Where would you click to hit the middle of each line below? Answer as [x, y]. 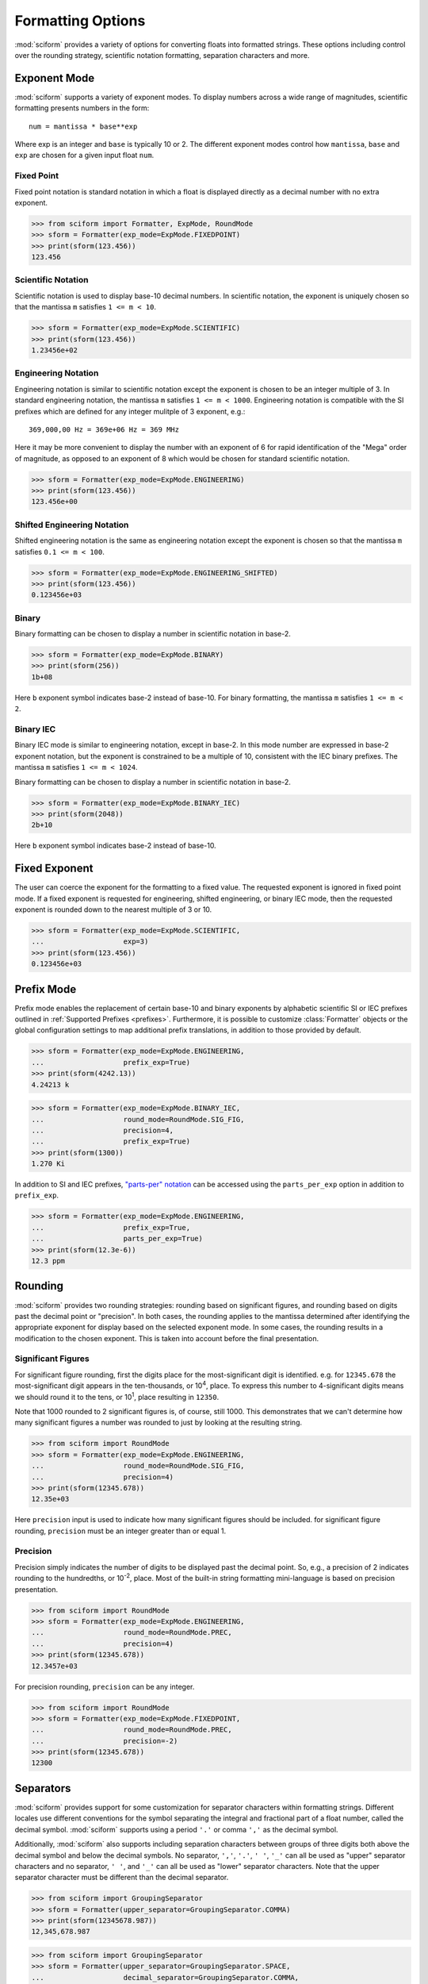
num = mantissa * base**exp [83, 126]
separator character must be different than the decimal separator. [122, 1878]
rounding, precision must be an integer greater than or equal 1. [120, 1531]
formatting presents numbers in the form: [82, 108]
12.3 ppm [48, 1261]
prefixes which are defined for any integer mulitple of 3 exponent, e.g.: [130, 411]
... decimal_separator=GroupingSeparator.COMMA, [165, 1977]
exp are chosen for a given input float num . [84, 156]
